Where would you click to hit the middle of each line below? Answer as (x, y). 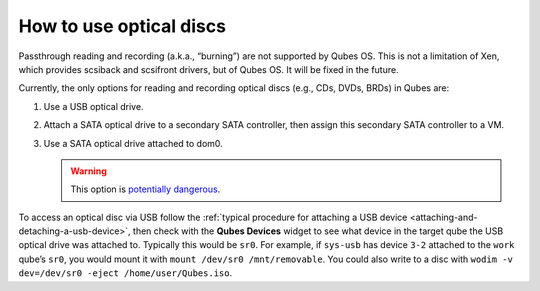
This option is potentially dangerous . (145, 189)
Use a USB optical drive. (93, 106)
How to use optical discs (122, 26)
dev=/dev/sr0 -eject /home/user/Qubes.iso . (125, 273)
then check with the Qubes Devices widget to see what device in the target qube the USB (318, 231)
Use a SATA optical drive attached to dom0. (133, 143)
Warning (88, 171)
